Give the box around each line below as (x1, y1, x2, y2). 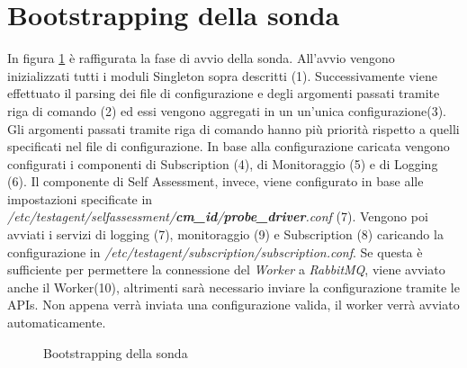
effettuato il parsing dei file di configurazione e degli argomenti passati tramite (7, 84, 440, 103)
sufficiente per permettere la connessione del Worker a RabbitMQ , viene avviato (7, 260, 445, 279)
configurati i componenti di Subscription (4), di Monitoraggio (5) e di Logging (7, 154, 438, 173)
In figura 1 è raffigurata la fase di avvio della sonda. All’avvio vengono (7, 49, 395, 67)
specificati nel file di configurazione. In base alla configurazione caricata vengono (7, 137, 450, 156)
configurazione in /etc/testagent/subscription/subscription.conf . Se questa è (7, 242, 423, 261)
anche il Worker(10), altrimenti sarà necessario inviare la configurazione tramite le (7, 277, 460, 296)
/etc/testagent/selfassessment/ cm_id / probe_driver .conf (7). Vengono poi (7, 207, 428, 226)
